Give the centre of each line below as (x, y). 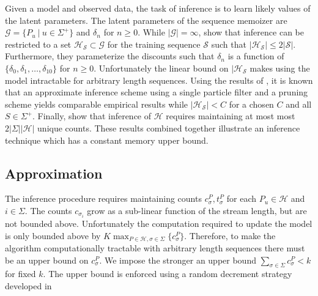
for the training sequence (154, 44)
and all (299, 104)
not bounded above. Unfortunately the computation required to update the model (159, 224)
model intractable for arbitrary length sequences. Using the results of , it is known (159, 80)
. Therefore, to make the (230, 235)
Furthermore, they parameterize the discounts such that (110, 56)
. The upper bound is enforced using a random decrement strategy (168, 274)
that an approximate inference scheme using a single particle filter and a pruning (157, 92)
